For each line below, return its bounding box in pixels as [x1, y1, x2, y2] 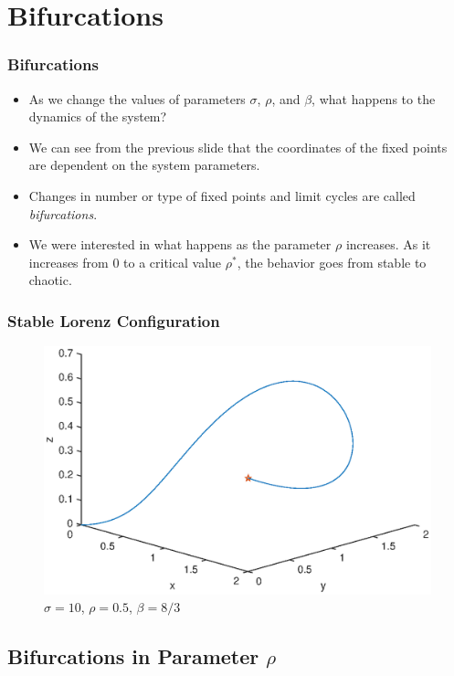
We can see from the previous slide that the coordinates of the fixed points [28, 137, 448, 156]
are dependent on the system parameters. [28, 155, 260, 174]
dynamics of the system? [28, 107, 167, 126]
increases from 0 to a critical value [28, 252, 222, 271]
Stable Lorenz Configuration [7, 309, 220, 332]
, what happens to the [311, 89, 436, 108]
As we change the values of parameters [28, 89, 246, 108]
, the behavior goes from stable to [237, 252, 427, 271]
